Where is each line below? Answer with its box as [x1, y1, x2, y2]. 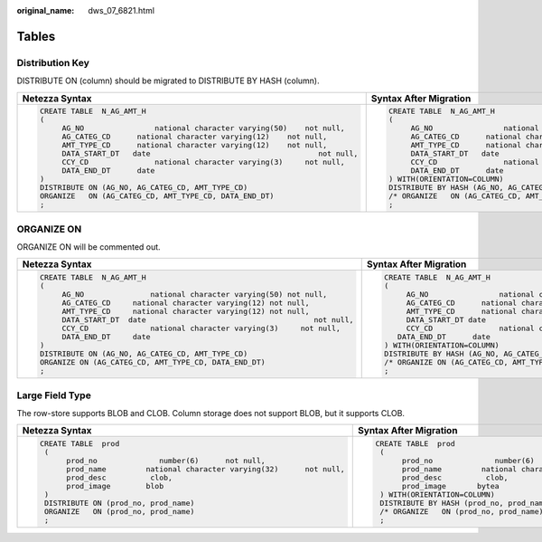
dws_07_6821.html [88, 5, 155, 15]
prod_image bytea [401, 481, 500, 491]
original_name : [16, 5, 75, 15]
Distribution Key [16, 56, 89, 69]
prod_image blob [66, 481, 164, 491]
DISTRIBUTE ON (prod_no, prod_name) [43, 499, 195, 509]
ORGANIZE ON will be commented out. [16, 242, 162, 252]
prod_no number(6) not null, [66, 456, 266, 466]
